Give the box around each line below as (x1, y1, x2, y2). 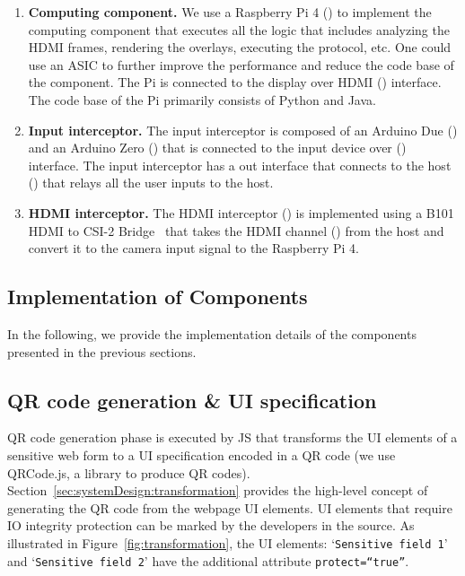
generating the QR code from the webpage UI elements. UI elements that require (7, 498, 452, 517)
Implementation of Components (7, 283, 308, 310)
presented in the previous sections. (7, 342, 197, 361)
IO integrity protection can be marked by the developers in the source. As (7, 516, 415, 535)
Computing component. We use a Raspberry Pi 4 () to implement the (28, 3, 432, 21)
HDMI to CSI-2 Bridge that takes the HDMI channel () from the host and (28, 221, 444, 240)
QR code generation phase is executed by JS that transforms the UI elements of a (7, 428, 458, 447)
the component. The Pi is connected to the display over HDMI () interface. (28, 73, 442, 92)
